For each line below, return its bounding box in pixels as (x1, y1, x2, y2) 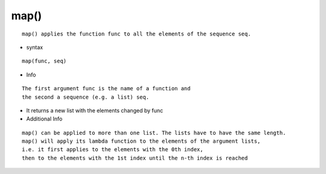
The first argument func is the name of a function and (22, 85, 191, 92)
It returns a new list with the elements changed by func (26, 107, 163, 114)
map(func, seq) (22, 58, 67, 64)
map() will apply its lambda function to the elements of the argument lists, (22, 138, 261, 144)
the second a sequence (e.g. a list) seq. (22, 93, 150, 101)
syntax (26, 43, 43, 51)
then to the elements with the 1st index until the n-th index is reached (22, 154, 248, 161)
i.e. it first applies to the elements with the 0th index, (22, 146, 203, 153)
